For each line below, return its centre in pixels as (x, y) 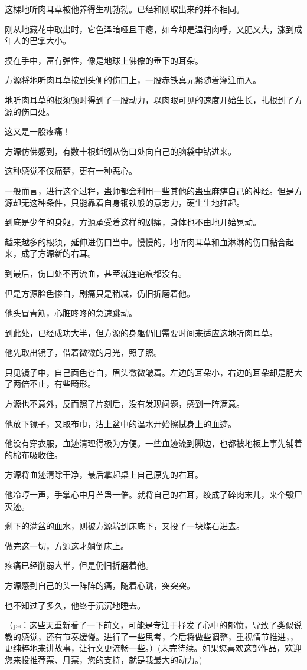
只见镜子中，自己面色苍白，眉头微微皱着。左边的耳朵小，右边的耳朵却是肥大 (153, 372)
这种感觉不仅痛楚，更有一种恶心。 (71, 171)
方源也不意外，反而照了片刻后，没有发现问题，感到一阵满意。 (125, 404)
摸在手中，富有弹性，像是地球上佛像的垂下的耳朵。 (104, 60)
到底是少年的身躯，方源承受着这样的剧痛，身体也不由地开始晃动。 (133, 222)
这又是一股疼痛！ (38, 131)
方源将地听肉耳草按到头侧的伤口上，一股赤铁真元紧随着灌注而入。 (133, 80)
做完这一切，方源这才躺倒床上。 (67, 545)
